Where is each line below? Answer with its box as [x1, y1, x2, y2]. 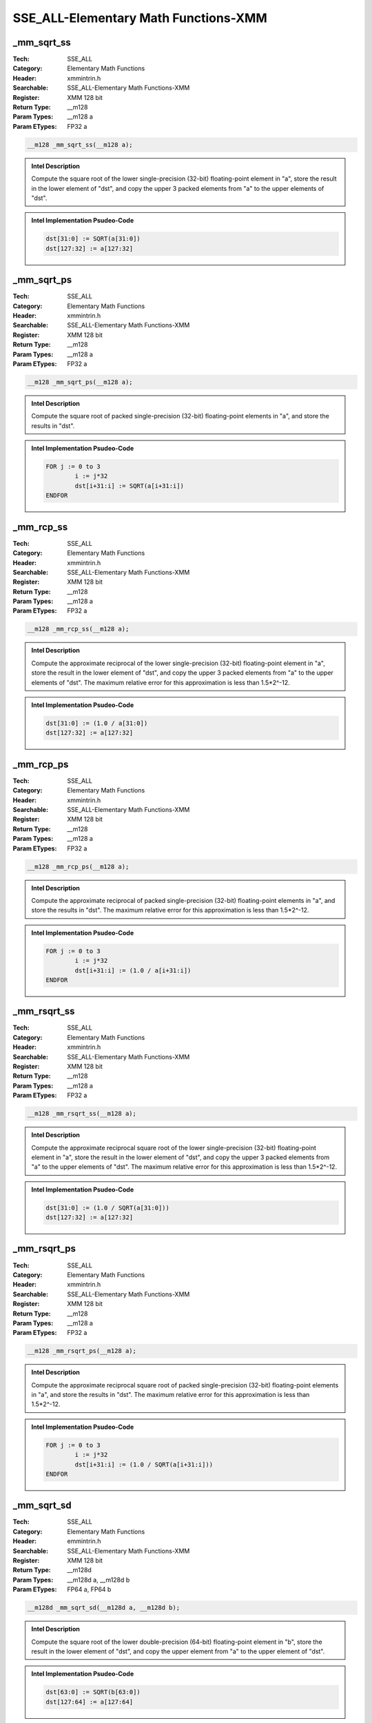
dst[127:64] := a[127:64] [45, 1697, 134, 1706]
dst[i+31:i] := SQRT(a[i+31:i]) [74, 482, 184, 489]
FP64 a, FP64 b [67, 1585, 112, 1593]
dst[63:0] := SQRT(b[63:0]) [45, 1689, 141, 1696]
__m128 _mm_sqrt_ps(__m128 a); [27, 378, 134, 386]
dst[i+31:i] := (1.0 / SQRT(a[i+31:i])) [74, 1460, 214, 1468]
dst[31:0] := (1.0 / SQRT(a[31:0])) [45, 1203, 170, 1212]
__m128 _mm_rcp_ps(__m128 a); [27, 862, 130, 870]
